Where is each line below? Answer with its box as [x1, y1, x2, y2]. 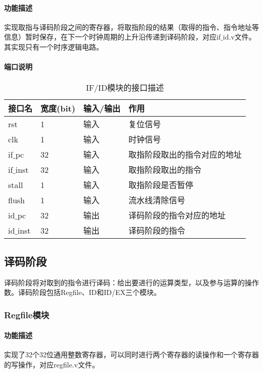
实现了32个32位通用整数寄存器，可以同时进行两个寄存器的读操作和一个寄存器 [4, 349, 259, 360]
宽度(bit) [40, 102, 75, 115]
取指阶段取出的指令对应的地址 [128, 148, 242, 161]
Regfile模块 [4, 308, 50, 321]
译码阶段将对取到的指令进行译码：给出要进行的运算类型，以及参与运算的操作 [4, 277, 259, 287]
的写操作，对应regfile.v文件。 [4, 359, 99, 369]
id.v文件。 [223, 31, 256, 42]
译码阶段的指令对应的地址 [128, 209, 226, 221]
